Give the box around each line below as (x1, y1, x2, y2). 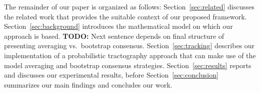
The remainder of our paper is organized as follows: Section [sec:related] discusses (4, 1, 254, 11)
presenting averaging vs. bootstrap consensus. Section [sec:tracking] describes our (4, 40, 255, 51)
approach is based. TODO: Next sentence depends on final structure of (4, 30, 224, 41)
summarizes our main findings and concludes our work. (4, 79, 172, 90)
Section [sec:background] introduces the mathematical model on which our (4, 21, 233, 31)
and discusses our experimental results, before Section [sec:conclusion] (4, 70, 218, 80)
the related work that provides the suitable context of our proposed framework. (4, 11, 247, 21)
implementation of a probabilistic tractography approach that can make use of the (4, 50, 256, 60)
